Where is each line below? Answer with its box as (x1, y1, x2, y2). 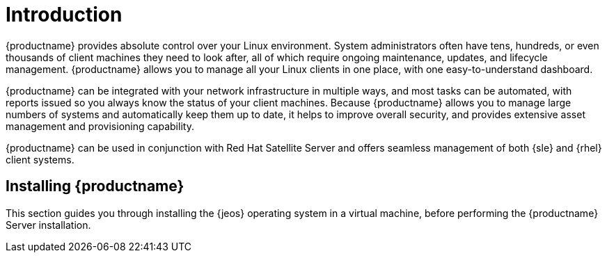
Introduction (6, 3, 123, 26)
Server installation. (6, 218, 91, 231)
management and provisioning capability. (6, 120, 194, 132)
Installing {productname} (6, 177, 184, 195)
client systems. (6, 153, 74, 166)
